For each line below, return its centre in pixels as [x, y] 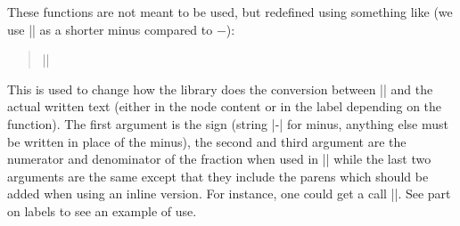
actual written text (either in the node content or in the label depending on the [225, 106]
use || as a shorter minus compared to [110, 29]
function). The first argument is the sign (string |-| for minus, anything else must [228, 123]
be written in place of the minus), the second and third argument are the [207, 141]
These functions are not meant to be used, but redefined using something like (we [230, 12]
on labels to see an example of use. [102, 210]
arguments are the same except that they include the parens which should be [218, 176]
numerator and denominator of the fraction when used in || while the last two [219, 159]
